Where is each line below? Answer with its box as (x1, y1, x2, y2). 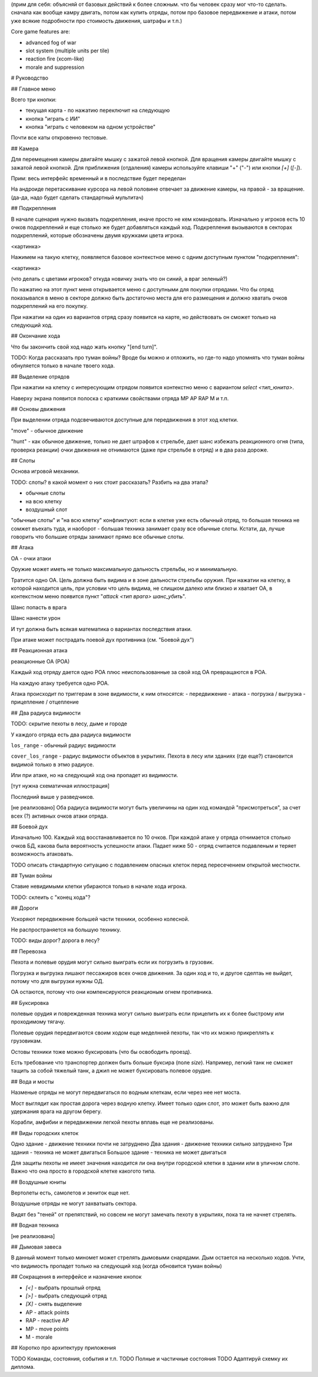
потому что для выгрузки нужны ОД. (11, 977, 104, 984)
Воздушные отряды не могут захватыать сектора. (11, 1200, 138, 1207)
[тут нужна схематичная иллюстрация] (11, 782, 110, 789)
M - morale (25, 1333, 53, 1340)
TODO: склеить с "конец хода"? (11, 894, 91, 901)
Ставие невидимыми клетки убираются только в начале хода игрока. (11, 883, 187, 890)
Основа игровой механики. (11, 468, 79, 475)
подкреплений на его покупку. (11, 303, 88, 310)
